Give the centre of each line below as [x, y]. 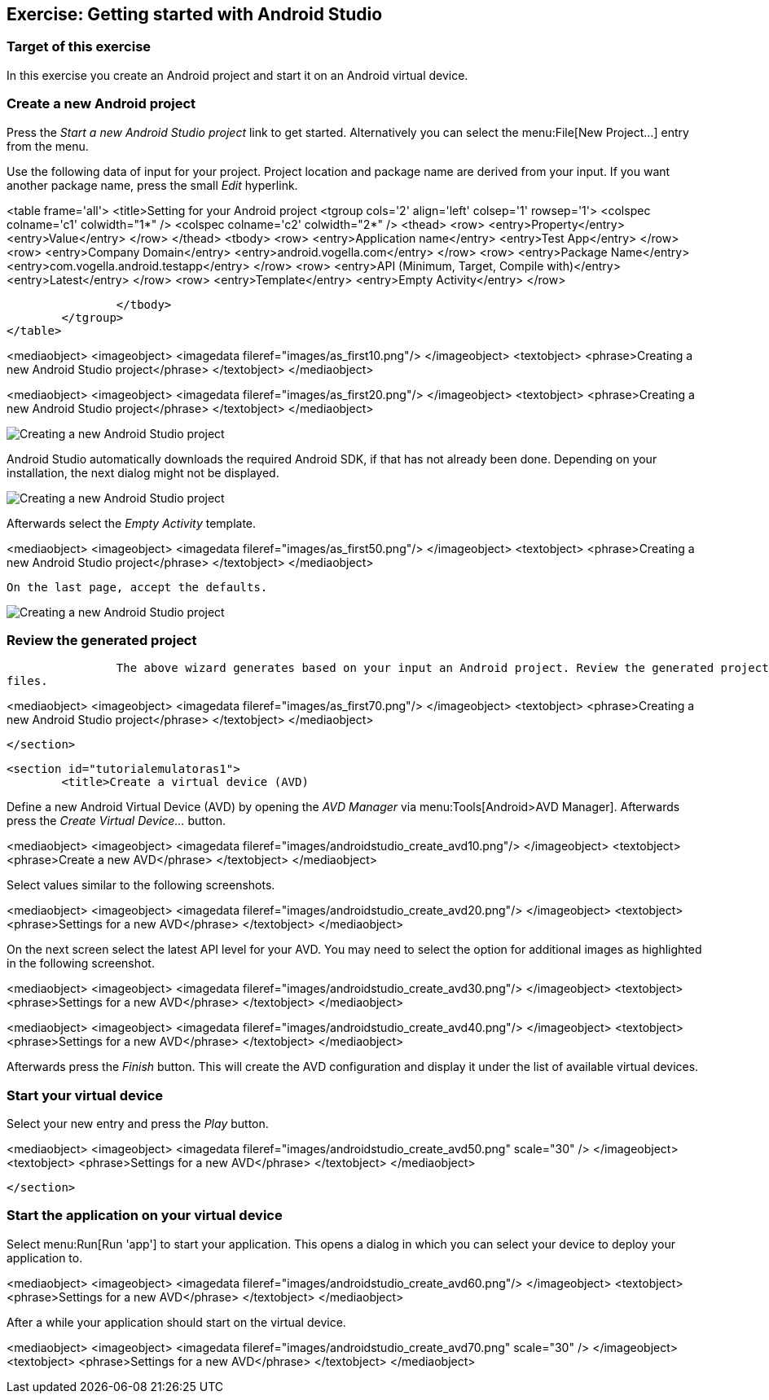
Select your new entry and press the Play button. [138, 1124]
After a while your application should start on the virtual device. [176, 1322]
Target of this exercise [79, 47]
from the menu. [48, 146]
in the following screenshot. [81, 963]
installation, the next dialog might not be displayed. [143, 472]
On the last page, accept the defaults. [137, 587]
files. [27, 681]
